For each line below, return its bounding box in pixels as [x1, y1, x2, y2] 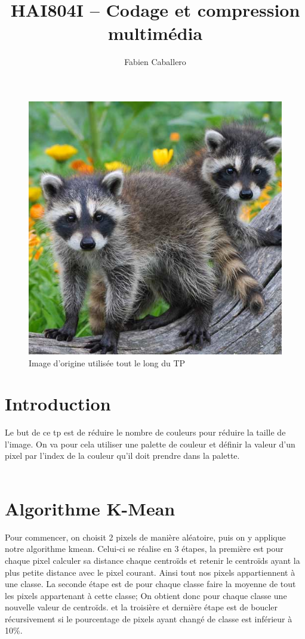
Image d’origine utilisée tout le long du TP [29, 356, 186, 369]
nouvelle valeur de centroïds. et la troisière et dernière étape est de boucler [5, 601, 278, 613]
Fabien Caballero [124, 55, 186, 68]
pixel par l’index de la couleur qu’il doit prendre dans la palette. [5, 449, 240, 462]
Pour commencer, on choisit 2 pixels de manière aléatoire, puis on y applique [5, 530, 286, 543]
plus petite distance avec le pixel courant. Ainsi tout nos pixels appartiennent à [5, 566, 295, 578]
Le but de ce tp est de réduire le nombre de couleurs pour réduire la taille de [5, 426, 286, 439]
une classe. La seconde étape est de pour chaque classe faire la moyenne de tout [5, 578, 296, 590]
